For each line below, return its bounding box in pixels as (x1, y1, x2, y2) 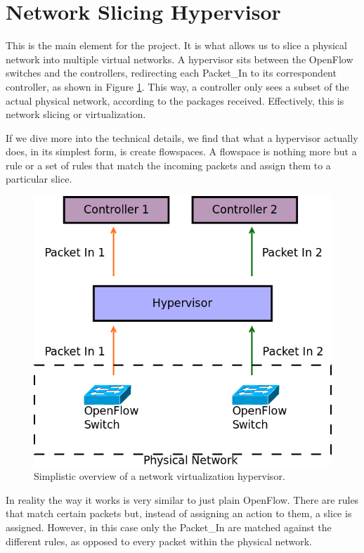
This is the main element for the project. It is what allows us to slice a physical (6, 38, 347, 53)
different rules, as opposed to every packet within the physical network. (6, 533, 313, 548)
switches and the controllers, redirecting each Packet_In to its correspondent (6, 65, 337, 80)
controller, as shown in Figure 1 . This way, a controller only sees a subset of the (6, 79, 349, 93)
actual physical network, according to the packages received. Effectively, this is (6, 93, 344, 108)
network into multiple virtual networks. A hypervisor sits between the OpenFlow (6, 51, 353, 66)
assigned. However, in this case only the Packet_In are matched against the (6, 520, 332, 535)
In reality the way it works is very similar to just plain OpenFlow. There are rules (6, 492, 359, 507)
